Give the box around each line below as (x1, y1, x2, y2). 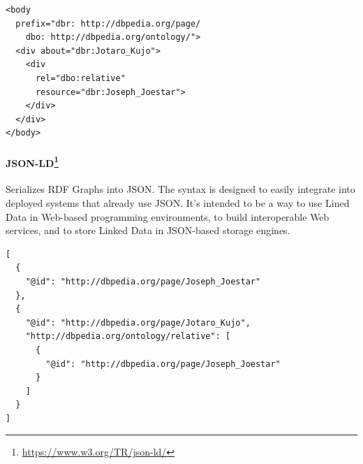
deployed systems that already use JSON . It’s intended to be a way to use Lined (6, 195, 350, 210)
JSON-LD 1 (6, 153, 59, 170)
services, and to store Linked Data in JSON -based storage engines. (6, 223, 290, 238)
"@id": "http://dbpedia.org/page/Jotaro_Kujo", (25, 317, 251, 328)
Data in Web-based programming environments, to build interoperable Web (6, 209, 329, 224)
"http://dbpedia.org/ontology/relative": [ (25, 331, 231, 342)
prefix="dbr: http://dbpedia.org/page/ (15, 18, 201, 29)
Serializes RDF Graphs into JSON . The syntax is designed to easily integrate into (6, 182, 355, 196)
